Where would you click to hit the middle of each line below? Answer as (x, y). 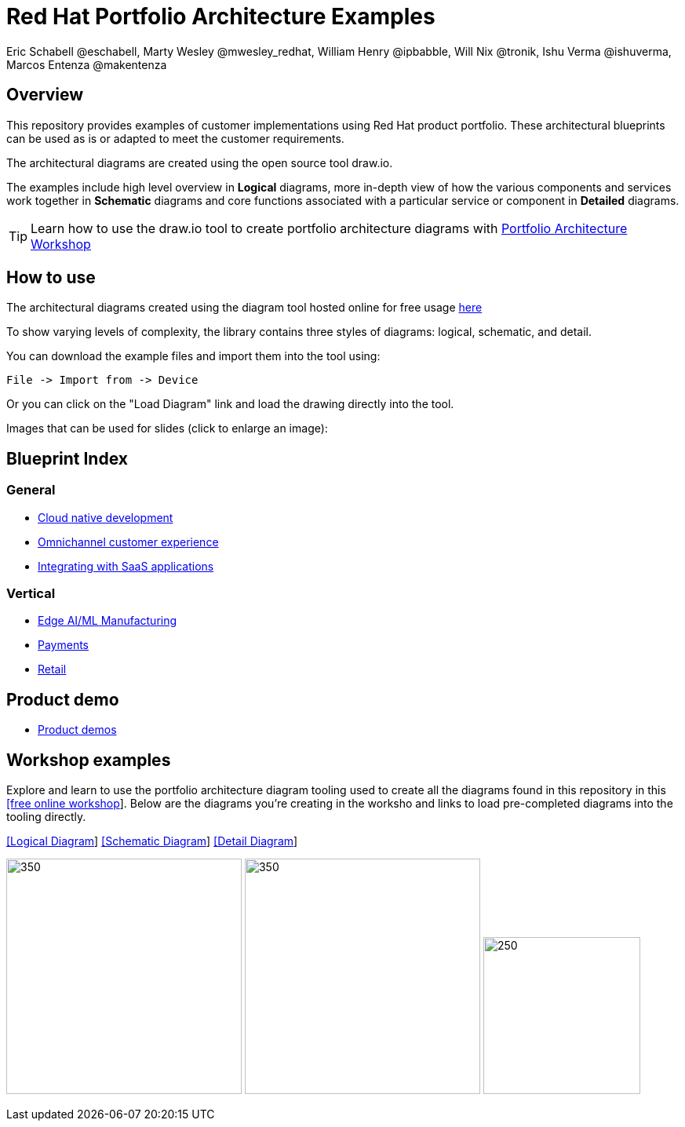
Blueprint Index (67, 458)
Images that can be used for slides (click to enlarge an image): (167, 429)
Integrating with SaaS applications (126, 566)
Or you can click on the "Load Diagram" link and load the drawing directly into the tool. (230, 404)
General (31, 490)
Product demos (77, 730)
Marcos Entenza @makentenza (87, 64)
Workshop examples (89, 760)
